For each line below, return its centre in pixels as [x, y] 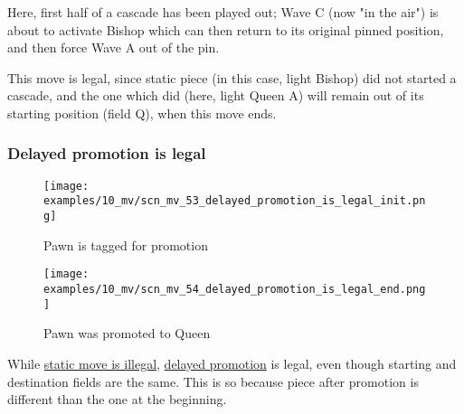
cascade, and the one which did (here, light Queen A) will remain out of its [216, 95]
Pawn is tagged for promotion [126, 245]
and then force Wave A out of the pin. [114, 47]
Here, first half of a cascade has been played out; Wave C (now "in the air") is [223, 12]
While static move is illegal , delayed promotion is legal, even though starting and [232, 363]
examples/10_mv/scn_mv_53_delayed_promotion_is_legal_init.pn [235, 201]
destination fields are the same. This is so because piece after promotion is [213, 381]
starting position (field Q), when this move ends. [142, 113]
